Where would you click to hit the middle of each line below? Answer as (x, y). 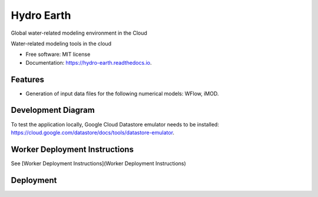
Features (27, 79)
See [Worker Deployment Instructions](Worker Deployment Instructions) (99, 163)
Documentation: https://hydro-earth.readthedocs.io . (89, 62)
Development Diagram (53, 110)
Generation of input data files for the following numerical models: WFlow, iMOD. (122, 94)
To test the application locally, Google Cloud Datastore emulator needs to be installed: (115, 124)
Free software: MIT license (58, 54)
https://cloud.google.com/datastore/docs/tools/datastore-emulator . (93, 132)
